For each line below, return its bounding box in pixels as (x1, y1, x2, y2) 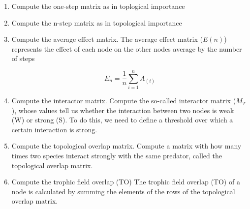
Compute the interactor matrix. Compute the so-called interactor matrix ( (11, 95, 236, 106)
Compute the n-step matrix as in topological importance (11, 17, 182, 28)
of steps (11, 53, 35, 63)
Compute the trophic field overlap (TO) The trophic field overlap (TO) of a (11, 177, 240, 187)
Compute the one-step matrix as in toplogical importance (11, 1, 185, 11)
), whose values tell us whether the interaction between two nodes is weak (11, 105, 234, 115)
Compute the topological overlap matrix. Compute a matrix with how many (11, 141, 242, 151)
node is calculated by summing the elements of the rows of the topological (11, 186, 235, 196)
